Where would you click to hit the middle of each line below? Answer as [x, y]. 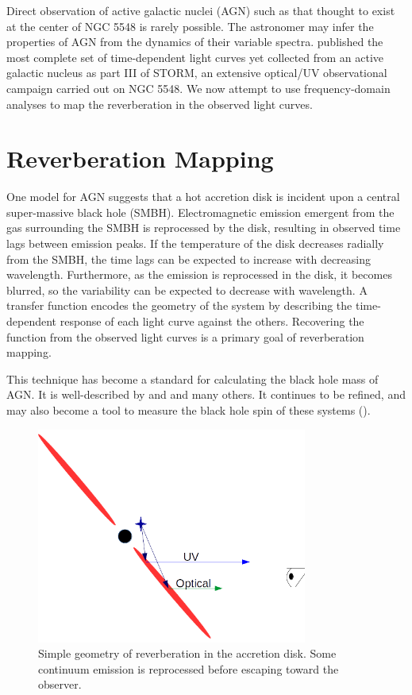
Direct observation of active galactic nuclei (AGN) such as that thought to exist [201, 10]
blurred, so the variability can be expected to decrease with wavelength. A [187, 290]
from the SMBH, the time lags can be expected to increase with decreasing [189, 259]
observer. [60, 684]
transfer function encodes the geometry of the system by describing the [179, 305]
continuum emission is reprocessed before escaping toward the [189, 668]
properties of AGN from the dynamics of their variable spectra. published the [195, 42]
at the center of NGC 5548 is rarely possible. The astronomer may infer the [190, 26]
